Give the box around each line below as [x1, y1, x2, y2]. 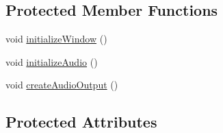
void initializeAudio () [5, 54, 98, 69]
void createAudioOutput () [5, 77, 118, 92]
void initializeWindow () [5, 32, 107, 46]
